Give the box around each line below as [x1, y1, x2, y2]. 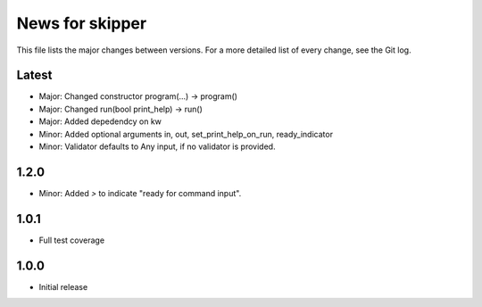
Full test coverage [38, 235, 105, 245]
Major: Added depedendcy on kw [38, 116, 162, 127]
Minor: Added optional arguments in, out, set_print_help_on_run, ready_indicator [38, 129, 334, 139]
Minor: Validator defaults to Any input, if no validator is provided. [38, 141, 276, 152]
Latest [16, 68, 53, 83]
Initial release [38, 281, 88, 292]
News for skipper [16, 13, 147, 33]
